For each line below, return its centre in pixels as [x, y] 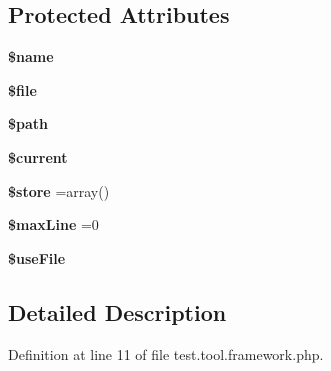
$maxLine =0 [53, 224]
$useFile [37, 257]
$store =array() [59, 190]
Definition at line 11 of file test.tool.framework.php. [166, 353]
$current [38, 156]
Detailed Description [117, 311]
